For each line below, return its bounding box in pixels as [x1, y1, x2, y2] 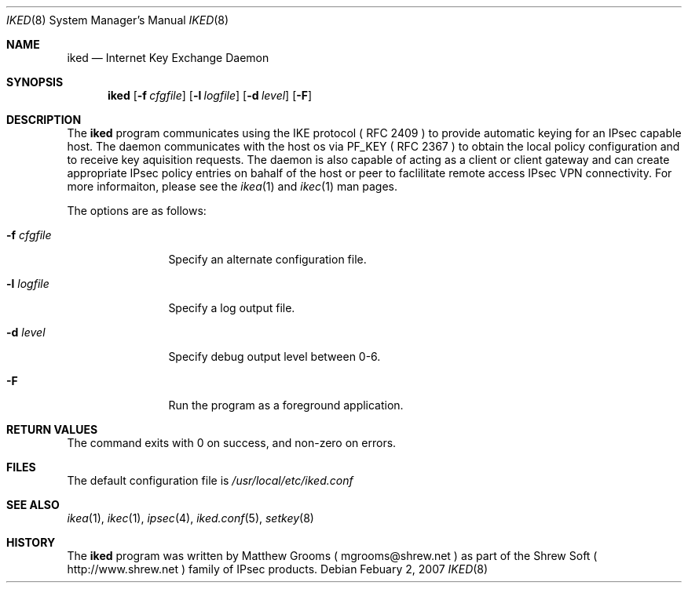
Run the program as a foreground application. [168, 398, 404, 412]
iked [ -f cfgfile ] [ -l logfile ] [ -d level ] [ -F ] [108, 89, 313, 102]
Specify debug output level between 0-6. [168, 350, 381, 363]
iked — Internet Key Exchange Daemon [67, 51, 269, 64]
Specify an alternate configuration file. [168, 253, 367, 266]
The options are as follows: [67, 204, 207, 217]
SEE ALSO [6, 498, 60, 511]
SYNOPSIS [6, 75, 64, 89]
